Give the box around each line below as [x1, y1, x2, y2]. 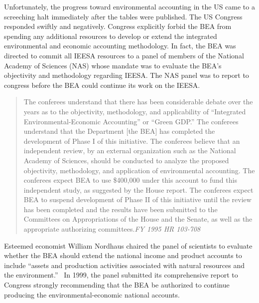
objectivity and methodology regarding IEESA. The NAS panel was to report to [4, 70, 249, 80]
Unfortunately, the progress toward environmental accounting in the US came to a [4, 1, 255, 11]
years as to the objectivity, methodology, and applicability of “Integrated [23, 106, 246, 116]
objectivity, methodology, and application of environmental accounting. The [23, 165, 255, 175]
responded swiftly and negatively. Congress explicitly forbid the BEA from [4, 21, 232, 31]
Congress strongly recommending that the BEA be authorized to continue [4, 280, 230, 290]
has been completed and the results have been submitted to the [23, 204, 218, 214]
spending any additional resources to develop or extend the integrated [4, 30, 217, 41]
